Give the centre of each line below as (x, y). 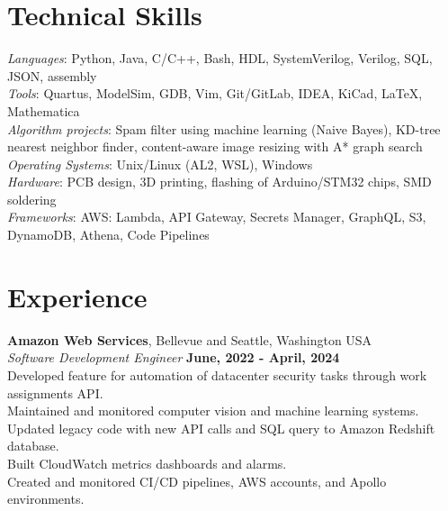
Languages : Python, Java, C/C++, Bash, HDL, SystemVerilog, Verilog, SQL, (220, 58)
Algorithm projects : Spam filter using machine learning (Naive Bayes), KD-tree (224, 128)
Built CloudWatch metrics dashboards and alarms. (147, 463)
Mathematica (44, 110)
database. (33, 446)
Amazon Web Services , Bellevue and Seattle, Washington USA (190, 339)
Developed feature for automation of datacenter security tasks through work (217, 374)
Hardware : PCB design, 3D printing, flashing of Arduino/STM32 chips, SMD (220, 182)
